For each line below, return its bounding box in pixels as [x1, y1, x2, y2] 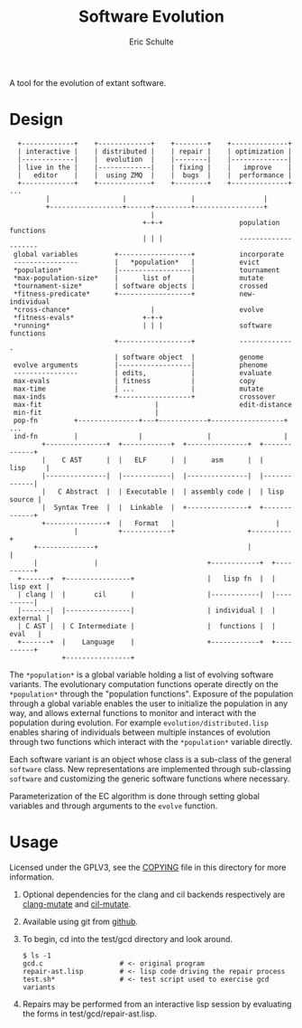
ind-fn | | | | [13, 431, 288, 440]
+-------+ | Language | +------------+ [17, 637, 264, 646]
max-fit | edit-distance [13, 400, 293, 409]
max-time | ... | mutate [13, 384, 264, 393]
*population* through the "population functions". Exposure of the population [9, 688, 294, 699]
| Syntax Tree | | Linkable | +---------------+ [41, 503, 252, 512]
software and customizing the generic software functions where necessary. [9, 773, 290, 784]
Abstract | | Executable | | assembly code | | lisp [66, 486, 284, 496]
